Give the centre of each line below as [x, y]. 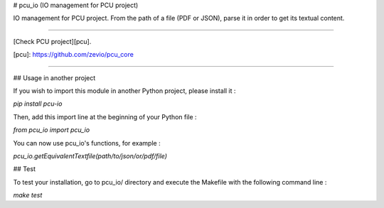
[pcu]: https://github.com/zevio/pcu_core [74, 55]
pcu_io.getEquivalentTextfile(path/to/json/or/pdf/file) [90, 155]
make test [28, 195]
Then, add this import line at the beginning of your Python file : [105, 116]
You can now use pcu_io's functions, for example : [87, 143]
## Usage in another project [54, 77]
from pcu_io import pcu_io [52, 130]
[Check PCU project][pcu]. [52, 41]
